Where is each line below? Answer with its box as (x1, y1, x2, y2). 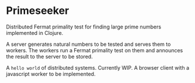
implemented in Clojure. (6, 29, 64, 36)
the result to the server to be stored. (6, 53, 93, 60)
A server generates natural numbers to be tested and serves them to (6, 41, 171, 48)
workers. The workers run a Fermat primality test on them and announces (6, 46, 183, 53)
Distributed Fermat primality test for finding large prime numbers (6, 23, 162, 30)
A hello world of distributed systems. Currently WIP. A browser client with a (6, 64, 190, 71)
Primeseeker (6, 4, 69, 17)
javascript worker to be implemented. (6, 70, 96, 77)
